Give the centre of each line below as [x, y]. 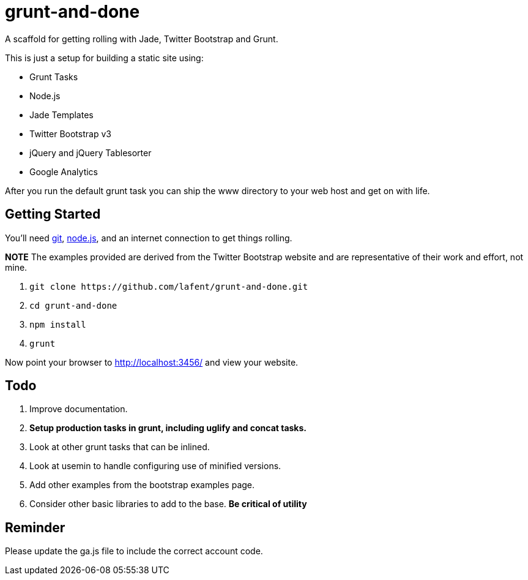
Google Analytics [64, 171]
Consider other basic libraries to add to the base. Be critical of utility [168, 504]
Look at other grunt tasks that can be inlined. [120, 447]
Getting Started [53, 214]
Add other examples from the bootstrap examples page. [142, 485]
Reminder [35, 527]
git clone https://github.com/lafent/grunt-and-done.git [169, 286]
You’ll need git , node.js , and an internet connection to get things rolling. [149, 238]
